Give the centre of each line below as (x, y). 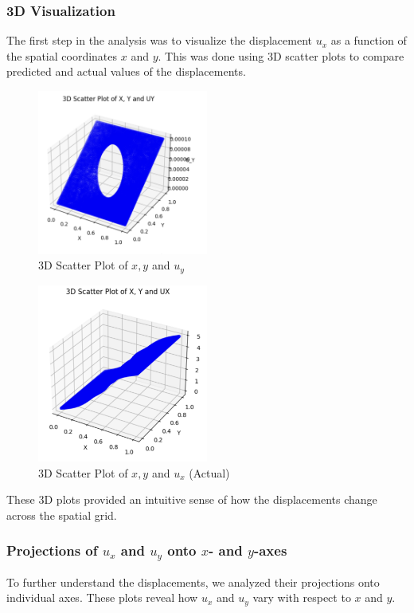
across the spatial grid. (62, 515)
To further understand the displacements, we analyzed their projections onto (193, 582)
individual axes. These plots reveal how (102, 597)
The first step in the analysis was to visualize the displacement (159, 40)
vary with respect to (302, 597)
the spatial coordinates (62, 55)
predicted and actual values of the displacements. (126, 71)
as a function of (369, 40)
